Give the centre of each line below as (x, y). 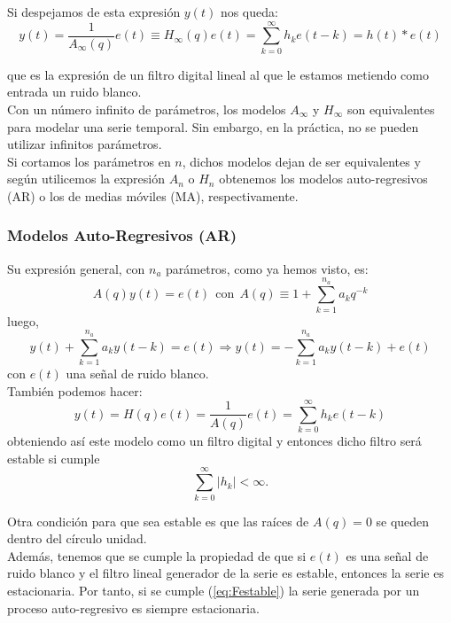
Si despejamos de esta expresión (94, 12)
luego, (23, 320)
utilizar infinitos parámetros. (85, 144)
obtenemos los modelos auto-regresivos (323, 179)
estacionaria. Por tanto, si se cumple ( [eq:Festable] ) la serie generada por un (214, 590)
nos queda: (249, 12)
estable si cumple (54, 458)
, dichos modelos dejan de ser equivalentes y (301, 161)
